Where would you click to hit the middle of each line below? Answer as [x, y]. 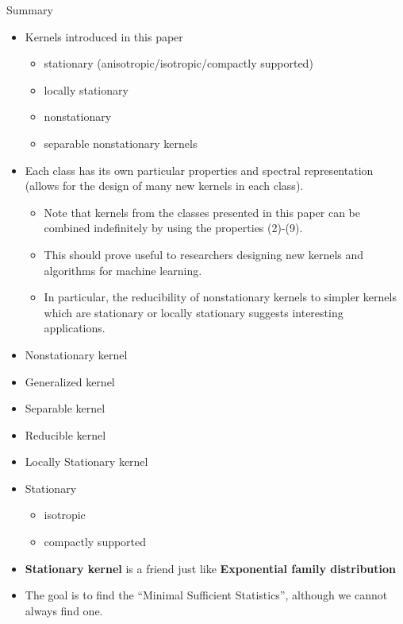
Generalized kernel [70, 381]
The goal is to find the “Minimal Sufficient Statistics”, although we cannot [206, 595]
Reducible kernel [65, 434]
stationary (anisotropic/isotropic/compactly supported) [178, 63]
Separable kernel [65, 408]
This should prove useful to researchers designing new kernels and [204, 254]
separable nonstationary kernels [121, 143]
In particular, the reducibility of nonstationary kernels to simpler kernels [220, 297]
